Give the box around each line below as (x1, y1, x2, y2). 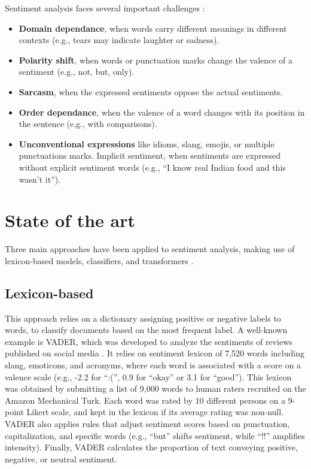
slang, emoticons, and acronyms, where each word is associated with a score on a (5, 359, 301, 371)
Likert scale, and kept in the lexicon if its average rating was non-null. (26, 406, 284, 418)
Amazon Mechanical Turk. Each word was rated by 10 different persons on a (5, 394, 286, 406)
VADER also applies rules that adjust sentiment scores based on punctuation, (5, 417, 290, 429)
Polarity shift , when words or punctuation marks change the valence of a (19, 53, 293, 66)
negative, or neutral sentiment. (5, 452, 117, 465)
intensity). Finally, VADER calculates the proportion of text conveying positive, (5, 441, 298, 453)
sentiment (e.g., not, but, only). (19, 65, 135, 78)
